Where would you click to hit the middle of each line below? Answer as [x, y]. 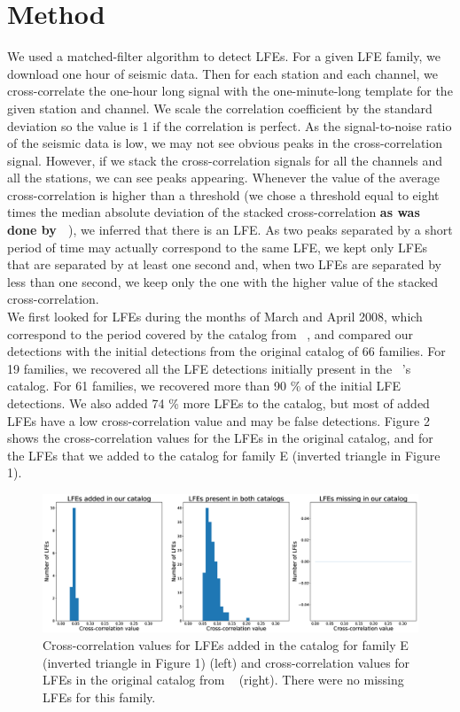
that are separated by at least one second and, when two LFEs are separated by [224, 264]
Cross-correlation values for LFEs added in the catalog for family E [226, 645]
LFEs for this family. [99, 697]
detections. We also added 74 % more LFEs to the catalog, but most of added [218, 403]
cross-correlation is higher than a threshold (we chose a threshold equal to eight [223, 194]
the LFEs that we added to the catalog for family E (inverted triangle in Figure [224, 455]
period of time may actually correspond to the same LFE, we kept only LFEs [217, 247]
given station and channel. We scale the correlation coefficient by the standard [220, 108]
